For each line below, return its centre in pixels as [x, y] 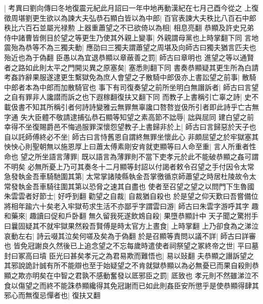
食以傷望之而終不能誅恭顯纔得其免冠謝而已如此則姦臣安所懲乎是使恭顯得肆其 [131, 285]
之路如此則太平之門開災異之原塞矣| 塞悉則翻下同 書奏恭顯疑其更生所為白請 [135, 67]
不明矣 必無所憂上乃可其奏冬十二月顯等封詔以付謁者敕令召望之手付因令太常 [129, 166]
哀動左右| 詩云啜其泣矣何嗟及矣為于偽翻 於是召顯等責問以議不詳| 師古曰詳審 [130, 235]
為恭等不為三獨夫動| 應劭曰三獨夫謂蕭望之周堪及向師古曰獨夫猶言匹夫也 [137, 47]
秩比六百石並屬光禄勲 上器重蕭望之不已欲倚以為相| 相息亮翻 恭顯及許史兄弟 [129, 28]
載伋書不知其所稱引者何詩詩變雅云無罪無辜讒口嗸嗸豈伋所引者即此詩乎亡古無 [131, 106]
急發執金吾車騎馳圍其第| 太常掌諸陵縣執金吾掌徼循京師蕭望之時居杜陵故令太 [130, 176]
